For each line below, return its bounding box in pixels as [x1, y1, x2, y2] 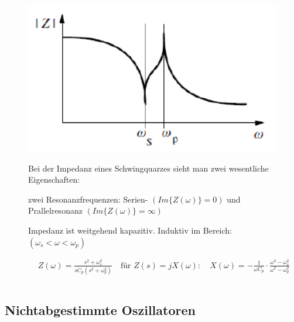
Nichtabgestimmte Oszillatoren [5, 300, 196, 318]
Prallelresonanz [28, 204, 83, 217]
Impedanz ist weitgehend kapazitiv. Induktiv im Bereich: [28, 224, 232, 236]
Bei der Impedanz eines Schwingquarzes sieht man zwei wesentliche [28, 162, 269, 174]
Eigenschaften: [28, 173, 80, 186]
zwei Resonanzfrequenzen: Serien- [28, 193, 148, 205]
